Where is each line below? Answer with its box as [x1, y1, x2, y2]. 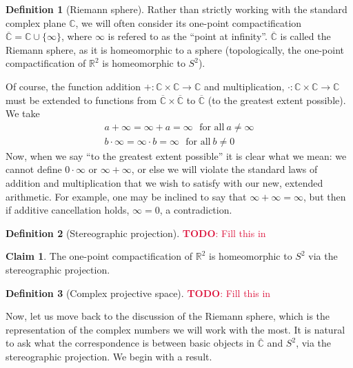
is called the [280, 29, 331, 43]
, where [61, 29, 92, 43]
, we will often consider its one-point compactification [75, 15, 302, 30]
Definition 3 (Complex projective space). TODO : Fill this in [6, 285, 271, 300]
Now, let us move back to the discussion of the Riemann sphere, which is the [6, 309, 330, 323]
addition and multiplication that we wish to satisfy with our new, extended [6, 176, 323, 190]
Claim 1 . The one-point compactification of [6, 249, 193, 263]
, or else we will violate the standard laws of [131, 162, 318, 176]
